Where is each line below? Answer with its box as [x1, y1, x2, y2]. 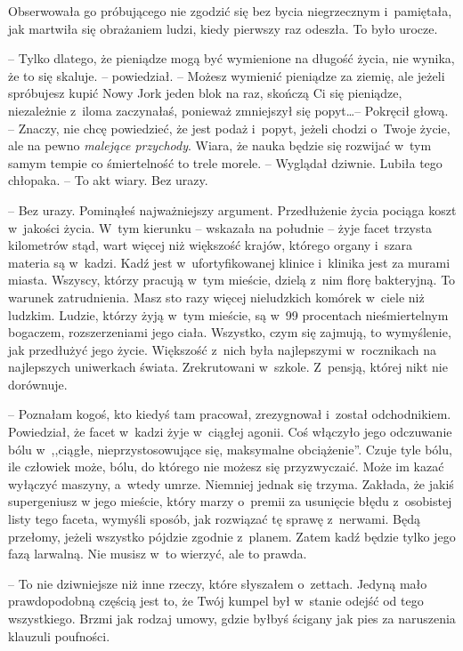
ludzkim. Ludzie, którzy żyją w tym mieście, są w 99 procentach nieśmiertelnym [8, 305, 449, 324]
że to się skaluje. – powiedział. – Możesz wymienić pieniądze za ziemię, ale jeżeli [8, 66, 445, 84]
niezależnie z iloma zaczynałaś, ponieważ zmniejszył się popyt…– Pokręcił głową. [8, 100, 449, 119]
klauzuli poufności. [8, 626, 110, 645]
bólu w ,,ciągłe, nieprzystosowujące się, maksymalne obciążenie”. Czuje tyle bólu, [8, 439, 452, 458]
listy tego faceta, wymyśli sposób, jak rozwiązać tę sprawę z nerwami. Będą [8, 510, 421, 528]
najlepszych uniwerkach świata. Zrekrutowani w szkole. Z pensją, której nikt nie [8, 358, 448, 376]
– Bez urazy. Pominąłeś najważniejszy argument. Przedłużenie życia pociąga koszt [8, 200, 457, 219]
